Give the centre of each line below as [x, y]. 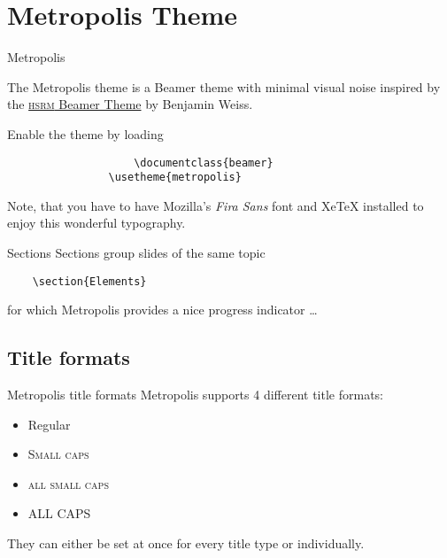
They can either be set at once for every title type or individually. [186, 543]
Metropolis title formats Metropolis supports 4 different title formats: [195, 395]
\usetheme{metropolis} [175, 178]
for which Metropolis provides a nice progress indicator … [162, 310]
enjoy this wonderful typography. [96, 223]
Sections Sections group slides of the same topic [136, 252]
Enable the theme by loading [85, 133]
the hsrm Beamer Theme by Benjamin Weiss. [130, 104]
